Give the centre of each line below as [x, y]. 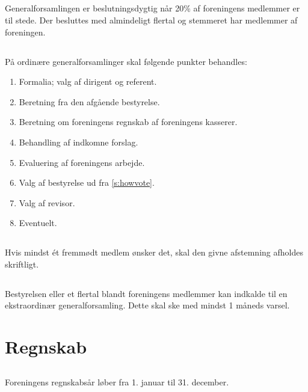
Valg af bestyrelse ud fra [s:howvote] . [87, 182]
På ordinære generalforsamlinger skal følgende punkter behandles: [126, 61]
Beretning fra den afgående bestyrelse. [89, 101]
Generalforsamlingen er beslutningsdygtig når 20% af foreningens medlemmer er [152, 8]
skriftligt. [22, 264]
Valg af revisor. [47, 202]
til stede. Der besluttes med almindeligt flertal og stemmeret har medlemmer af [151, 20]
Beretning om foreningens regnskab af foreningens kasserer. [128, 122]
